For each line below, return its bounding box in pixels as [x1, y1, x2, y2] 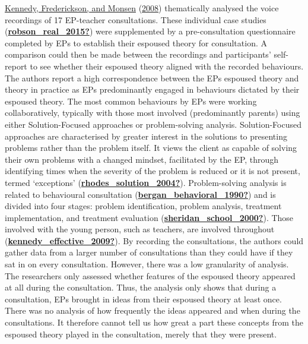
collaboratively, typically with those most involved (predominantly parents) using [5, 106, 300, 119]
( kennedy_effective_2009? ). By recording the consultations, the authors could [5, 234, 304, 247]
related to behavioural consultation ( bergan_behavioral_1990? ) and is [5, 188, 276, 200]
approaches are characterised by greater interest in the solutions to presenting [5, 130, 287, 142]
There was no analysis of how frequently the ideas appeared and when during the [5, 304, 300, 317]
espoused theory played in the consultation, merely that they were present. [5, 327, 277, 340]
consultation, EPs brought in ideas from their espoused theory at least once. [5, 292, 282, 305]
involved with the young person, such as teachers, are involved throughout [5, 223, 275, 235]
